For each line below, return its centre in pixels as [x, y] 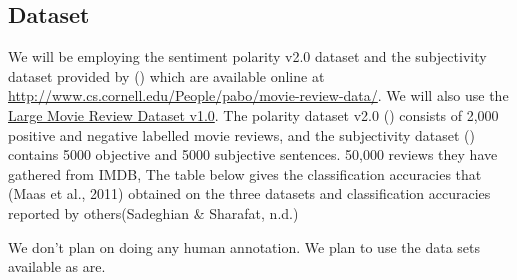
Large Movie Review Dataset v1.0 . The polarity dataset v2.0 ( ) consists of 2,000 [253, 114]
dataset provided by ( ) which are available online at [166, 75]
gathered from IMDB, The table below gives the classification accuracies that [245, 173]
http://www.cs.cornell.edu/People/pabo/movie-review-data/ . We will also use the [258, 95]
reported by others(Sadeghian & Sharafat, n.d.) [153, 212]
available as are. [57, 266]
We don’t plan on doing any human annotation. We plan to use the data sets [244, 246]
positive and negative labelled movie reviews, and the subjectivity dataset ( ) [242, 134]
